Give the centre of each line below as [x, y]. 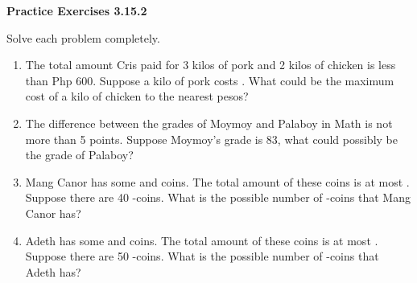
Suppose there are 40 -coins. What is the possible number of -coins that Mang [218, 197]
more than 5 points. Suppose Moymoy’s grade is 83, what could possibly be [211, 139]
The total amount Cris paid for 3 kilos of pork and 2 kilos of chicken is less [211, 65]
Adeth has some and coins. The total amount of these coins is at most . [202, 240]
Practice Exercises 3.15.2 [77, 10]
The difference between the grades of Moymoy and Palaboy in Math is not [209, 123]
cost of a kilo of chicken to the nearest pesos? [137, 96]
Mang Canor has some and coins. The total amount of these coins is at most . [217, 181]
